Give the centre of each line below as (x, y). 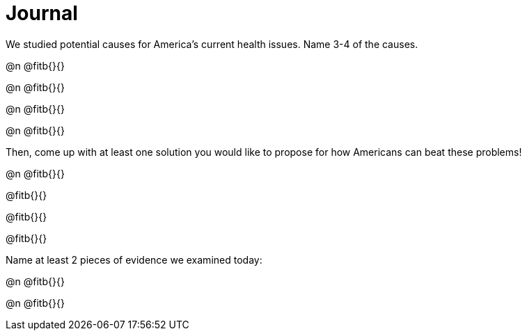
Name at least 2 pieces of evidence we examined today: (134, 259)
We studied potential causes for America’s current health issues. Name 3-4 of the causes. (212, 44)
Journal (42, 13)
